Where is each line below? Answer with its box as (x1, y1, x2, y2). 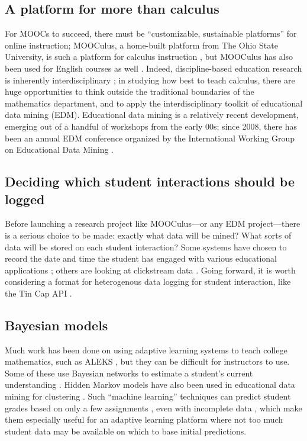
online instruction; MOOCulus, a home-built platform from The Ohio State (5, 38, 278, 51)
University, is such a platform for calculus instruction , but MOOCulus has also (5, 50, 293, 63)
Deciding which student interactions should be (5, 172, 295, 191)
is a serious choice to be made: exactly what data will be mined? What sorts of (5, 228, 292, 241)
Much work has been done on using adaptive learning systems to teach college (5, 343, 287, 356)
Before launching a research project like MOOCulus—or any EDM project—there (5, 217, 300, 230)
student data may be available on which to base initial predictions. (5, 424, 247, 437)
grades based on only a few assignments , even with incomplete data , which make (5, 401, 302, 414)
